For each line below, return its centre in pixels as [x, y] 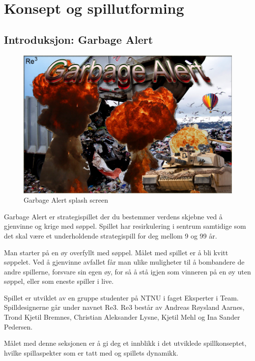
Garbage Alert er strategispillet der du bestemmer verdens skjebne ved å [113, 216]
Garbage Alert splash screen [66, 200]
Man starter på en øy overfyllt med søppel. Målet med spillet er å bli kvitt [116, 252]
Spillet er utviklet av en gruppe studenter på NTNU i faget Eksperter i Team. [121, 297]
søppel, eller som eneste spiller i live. [59, 281]
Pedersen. [18, 326]
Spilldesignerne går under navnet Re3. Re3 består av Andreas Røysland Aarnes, [124, 307]
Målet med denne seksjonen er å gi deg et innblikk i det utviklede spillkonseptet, [125, 343]
